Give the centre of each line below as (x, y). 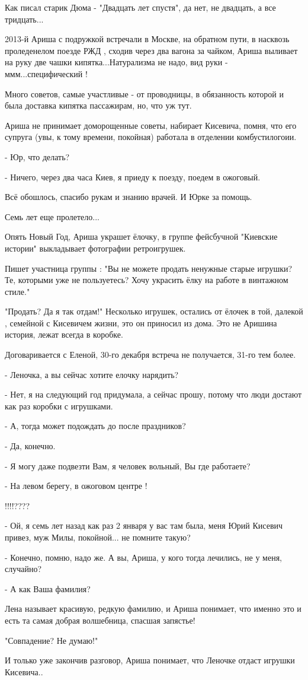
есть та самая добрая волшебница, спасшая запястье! (100, 620)
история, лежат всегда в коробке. (64, 334)
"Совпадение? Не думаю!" (52, 640)
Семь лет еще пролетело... (52, 216)
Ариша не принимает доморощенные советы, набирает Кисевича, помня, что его (151, 125)
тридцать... (24, 19)
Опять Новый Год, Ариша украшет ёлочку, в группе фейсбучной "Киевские (141, 236)
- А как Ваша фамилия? (48, 588)
